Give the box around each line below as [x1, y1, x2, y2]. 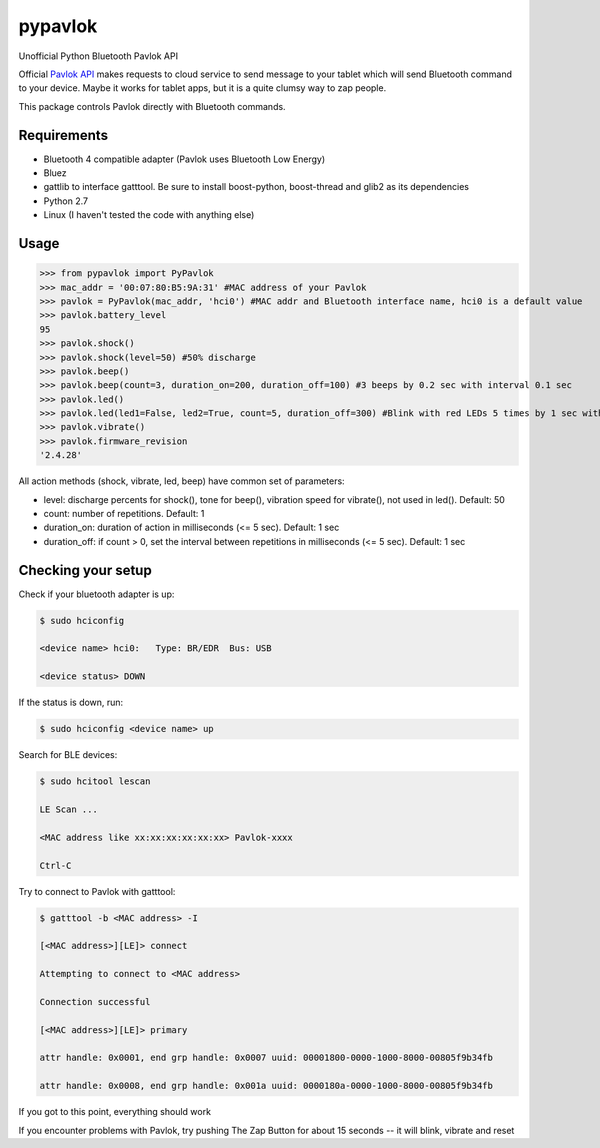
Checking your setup [18, 561, 152, 579]
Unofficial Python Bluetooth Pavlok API [18, 50, 179, 62]
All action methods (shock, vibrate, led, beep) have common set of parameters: [18, 475, 345, 487]
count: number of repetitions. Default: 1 [43, 508, 205, 520]
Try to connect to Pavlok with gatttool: [18, 885, 176, 897]
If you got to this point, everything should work [18, 1106, 212, 1118]
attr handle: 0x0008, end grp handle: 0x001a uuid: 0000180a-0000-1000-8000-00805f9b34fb [39, 1080, 494, 1092]
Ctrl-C [39, 860, 72, 871]
